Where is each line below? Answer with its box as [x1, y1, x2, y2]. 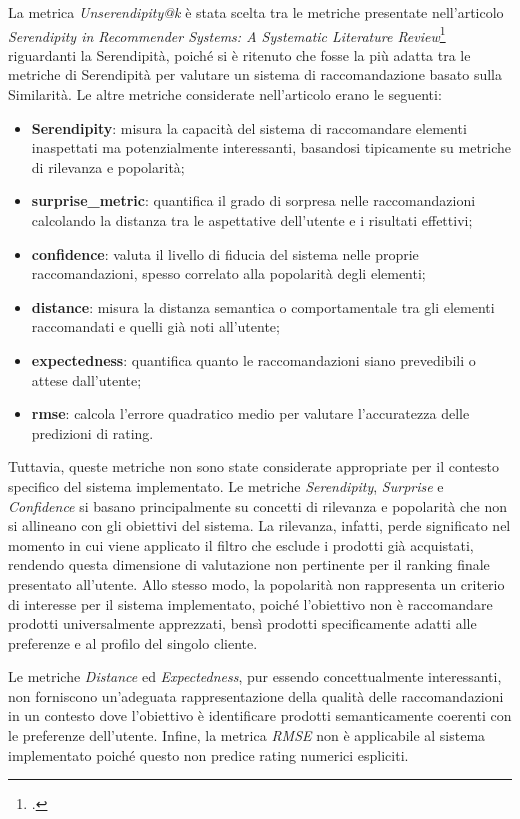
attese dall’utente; [31, 369, 142, 390]
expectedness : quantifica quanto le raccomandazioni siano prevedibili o [31, 349, 476, 370]
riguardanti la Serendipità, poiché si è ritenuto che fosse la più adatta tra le [8, 44, 471, 65]
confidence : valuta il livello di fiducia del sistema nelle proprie [31, 243, 419, 264]
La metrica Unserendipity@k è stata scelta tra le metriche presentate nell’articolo [8, 2, 504, 22]
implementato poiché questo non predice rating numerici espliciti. [8, 744, 409, 765]
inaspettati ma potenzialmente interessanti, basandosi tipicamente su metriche [31, 137, 512, 158]
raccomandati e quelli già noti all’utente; [31, 316, 280, 337]
